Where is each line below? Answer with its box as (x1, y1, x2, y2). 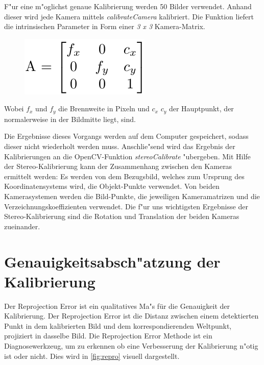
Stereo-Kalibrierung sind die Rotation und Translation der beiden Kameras (4, 211, 239, 222)
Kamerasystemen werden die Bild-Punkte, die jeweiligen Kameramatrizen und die (4, 190, 260, 201)
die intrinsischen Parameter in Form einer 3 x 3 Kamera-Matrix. (4, 21, 205, 32)
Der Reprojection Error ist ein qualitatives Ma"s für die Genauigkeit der (4, 300, 230, 311)
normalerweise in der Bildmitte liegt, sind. (4, 113, 136, 124)
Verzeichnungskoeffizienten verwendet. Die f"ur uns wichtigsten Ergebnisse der (4, 201, 248, 211)
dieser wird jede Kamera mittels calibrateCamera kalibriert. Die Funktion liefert (4, 11, 254, 21)
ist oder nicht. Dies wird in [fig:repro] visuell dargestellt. (4, 350, 180, 361)
